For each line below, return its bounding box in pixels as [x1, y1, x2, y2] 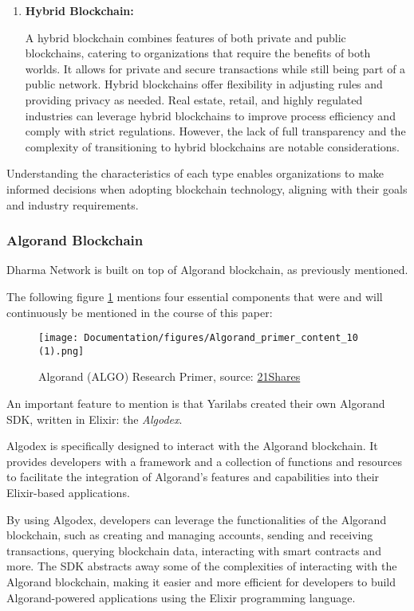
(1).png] [38, 345, 85, 357]
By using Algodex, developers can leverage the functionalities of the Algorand [6, 511, 387, 527]
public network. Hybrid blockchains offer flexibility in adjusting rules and [25, 76, 383, 92]
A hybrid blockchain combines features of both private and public [25, 29, 346, 45]
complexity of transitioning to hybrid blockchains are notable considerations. [25, 138, 400, 155]
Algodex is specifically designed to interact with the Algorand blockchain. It [6, 437, 378, 454]
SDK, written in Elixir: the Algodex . [6, 410, 183, 427]
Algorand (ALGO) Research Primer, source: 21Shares [38, 368, 301, 385]
